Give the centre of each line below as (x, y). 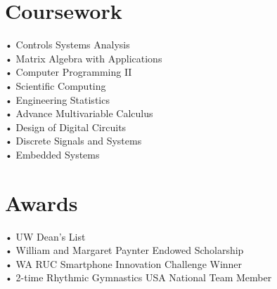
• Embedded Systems (52, 154)
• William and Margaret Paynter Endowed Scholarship (124, 250)
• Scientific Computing (56, 85)
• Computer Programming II (69, 72)
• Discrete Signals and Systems (73, 141)
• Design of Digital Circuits (66, 127)
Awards (41, 202)
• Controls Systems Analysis (67, 45)
